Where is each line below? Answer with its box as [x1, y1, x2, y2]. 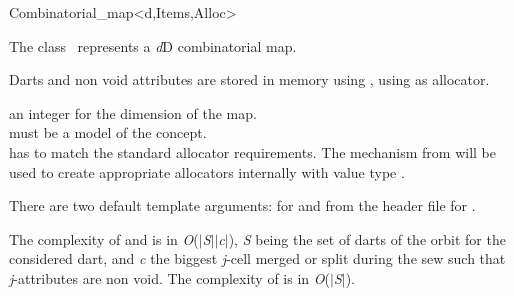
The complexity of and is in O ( [9, 228, 199, 249]
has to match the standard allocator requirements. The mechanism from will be [9, 141, 496, 162]
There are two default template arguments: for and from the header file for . [9, 195, 476, 216]
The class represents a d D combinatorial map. [9, 35, 297, 56]
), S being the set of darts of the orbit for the [228, 228, 506, 249]
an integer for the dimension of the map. [9, 102, 257, 123]
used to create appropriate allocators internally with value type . [9, 161, 405, 182]
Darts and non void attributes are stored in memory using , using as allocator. [9, 69, 490, 90]
